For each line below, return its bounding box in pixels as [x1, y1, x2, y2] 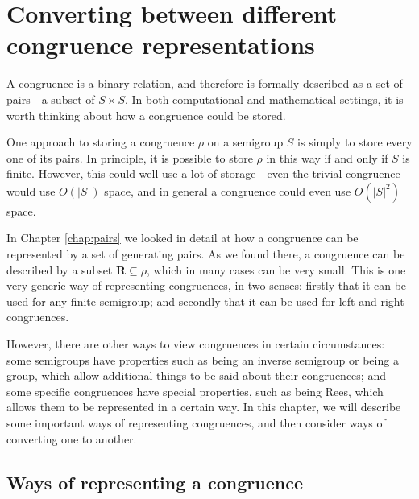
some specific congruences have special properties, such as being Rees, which [6, 382, 384, 399]
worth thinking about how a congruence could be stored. [6, 106, 286, 123]
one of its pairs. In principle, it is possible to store [6, 149, 253, 166]
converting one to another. [6, 430, 137, 447]
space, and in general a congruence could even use [104, 182, 351, 199]
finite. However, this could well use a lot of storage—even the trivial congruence [6, 165, 400, 182]
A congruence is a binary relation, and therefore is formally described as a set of [6, 75, 403, 92]
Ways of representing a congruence [6, 469, 304, 494]
